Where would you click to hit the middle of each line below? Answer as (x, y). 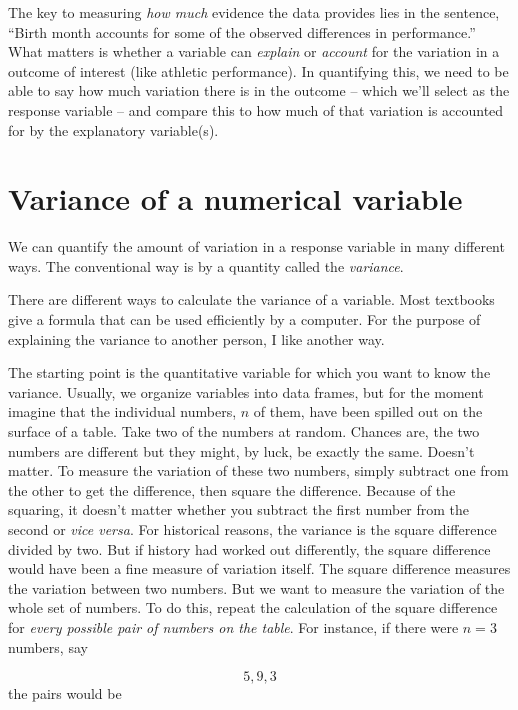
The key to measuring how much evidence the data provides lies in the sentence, (254, 12)
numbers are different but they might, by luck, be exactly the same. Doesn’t (241, 450)
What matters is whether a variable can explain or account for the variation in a (254, 51)
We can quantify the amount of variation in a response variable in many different (256, 246)
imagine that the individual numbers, (122, 411)
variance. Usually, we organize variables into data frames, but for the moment (246, 391)
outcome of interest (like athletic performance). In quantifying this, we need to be (258, 70)
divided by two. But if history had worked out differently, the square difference (249, 548)
